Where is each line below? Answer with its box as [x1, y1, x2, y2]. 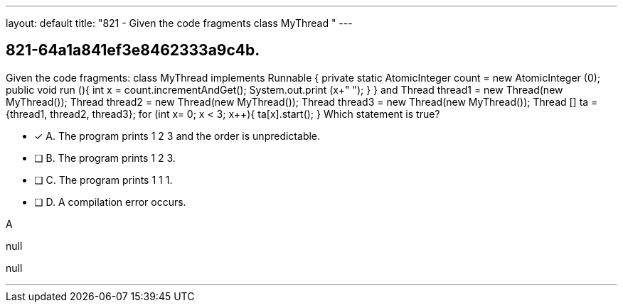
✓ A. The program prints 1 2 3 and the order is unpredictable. [34, 129, 321, 142]
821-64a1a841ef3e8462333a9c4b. [6, 41, 260, 60]
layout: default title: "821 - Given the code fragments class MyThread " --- [6, 17, 353, 29]
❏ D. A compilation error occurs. [34, 195, 186, 208]
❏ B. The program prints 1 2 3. [34, 151, 176, 164]
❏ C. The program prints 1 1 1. [34, 173, 173, 186]
